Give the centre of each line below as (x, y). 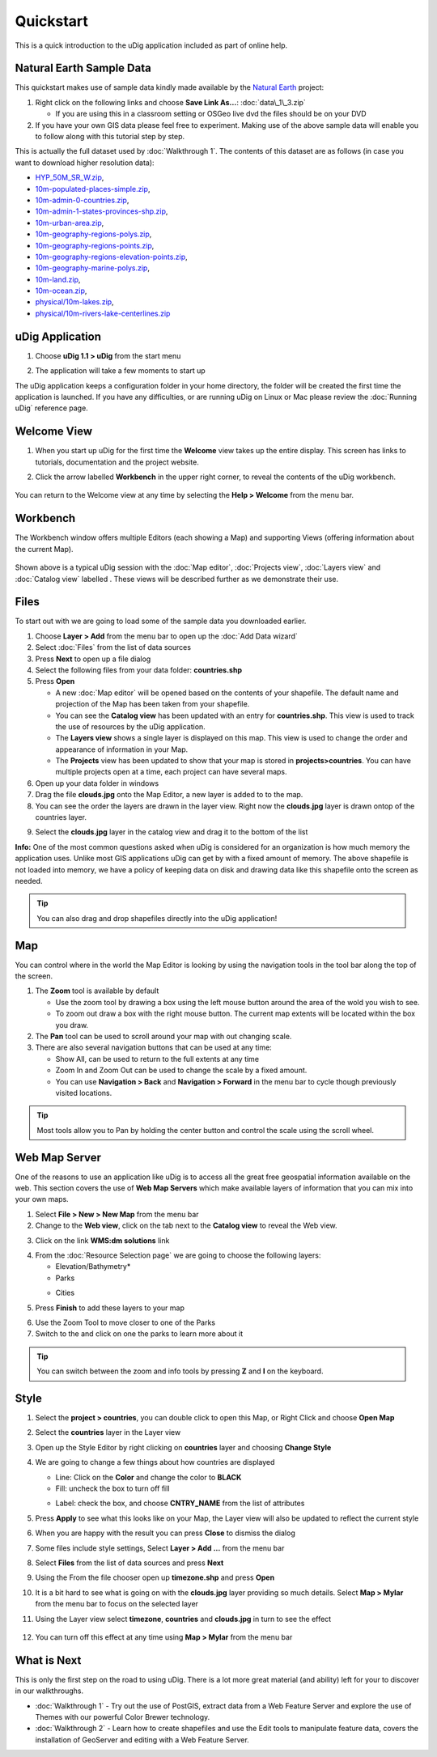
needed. (29, 881)
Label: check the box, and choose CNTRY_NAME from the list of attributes (180, 1503)
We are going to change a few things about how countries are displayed (155, 1462)
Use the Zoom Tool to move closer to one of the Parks (125, 1322)
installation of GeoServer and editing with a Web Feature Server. (142, 1739)
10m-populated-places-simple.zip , (93, 189)
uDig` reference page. (51, 408)
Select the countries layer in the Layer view (108, 1432)
